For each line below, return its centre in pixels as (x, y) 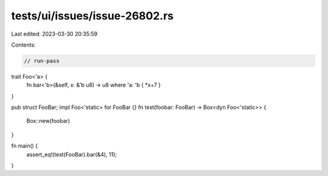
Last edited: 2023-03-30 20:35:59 (54, 34)
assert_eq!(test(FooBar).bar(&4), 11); (72, 154)
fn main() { (25, 146)
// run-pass (42, 61)
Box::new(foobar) (48, 121)
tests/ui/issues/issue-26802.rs (92, 16)
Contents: (23, 45)
